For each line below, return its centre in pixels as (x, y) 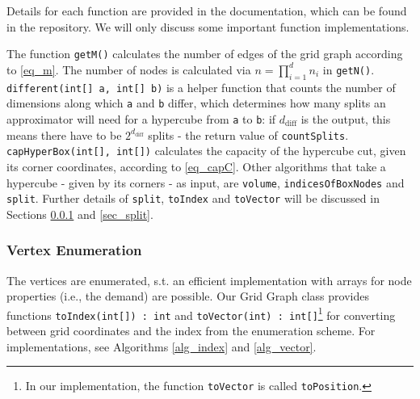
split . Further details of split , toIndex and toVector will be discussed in (193, 198)
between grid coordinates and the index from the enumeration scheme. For (191, 331)
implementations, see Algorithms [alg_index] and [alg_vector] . (162, 346)
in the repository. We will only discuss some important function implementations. (208, 26)
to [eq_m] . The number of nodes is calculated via (129, 69)
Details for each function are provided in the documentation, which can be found (207, 10)
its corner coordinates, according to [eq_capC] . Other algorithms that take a (196, 166)
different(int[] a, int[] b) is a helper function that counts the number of (201, 87)
